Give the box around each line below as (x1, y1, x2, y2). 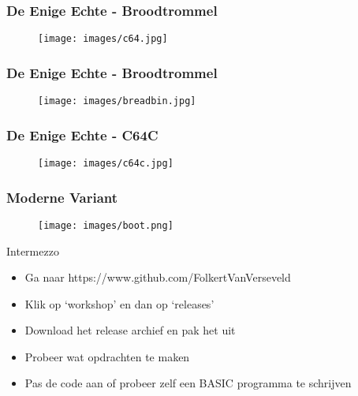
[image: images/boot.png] (38, 219, 173, 231)
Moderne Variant (6, 187, 118, 207)
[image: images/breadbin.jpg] (38, 95, 196, 107)
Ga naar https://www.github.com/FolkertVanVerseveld (24, 269, 291, 286)
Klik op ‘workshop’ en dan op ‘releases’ (24, 295, 214, 312)
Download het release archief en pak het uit (24, 322, 236, 338)
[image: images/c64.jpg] (38, 33, 168, 45)
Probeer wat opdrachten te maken (24, 348, 190, 364)
